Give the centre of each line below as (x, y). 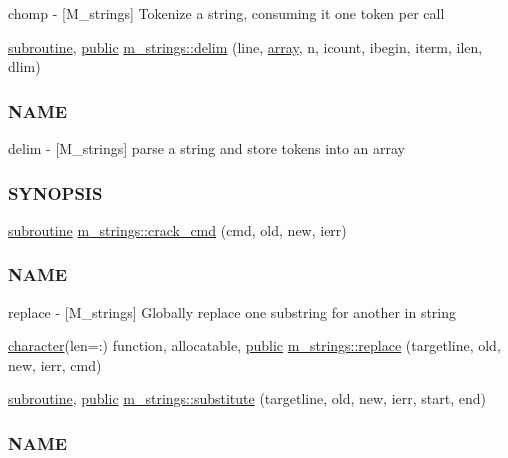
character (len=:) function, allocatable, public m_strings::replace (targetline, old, (254, 345)
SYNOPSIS (55, 192)
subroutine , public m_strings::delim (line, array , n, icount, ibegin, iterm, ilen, (245, 46)
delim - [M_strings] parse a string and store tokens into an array (206, 148)
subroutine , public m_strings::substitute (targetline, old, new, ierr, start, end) (247, 398)
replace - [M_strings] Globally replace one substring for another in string (232, 311)
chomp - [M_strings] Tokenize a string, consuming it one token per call (226, 13)
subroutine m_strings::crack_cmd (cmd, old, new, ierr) (177, 229)
